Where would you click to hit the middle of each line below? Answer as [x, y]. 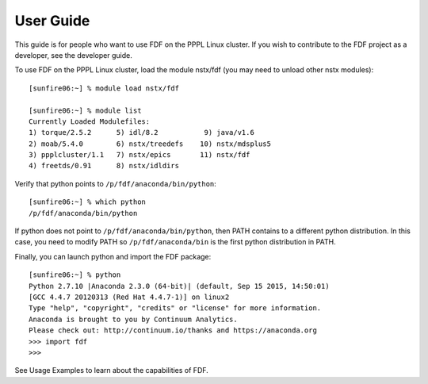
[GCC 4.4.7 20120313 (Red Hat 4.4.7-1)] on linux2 [129, 297]
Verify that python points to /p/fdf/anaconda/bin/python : [116, 183]
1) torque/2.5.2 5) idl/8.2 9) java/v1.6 [142, 132]
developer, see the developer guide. [73, 55]
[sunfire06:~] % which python [88, 202]
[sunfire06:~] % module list [85, 110]
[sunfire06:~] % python [75, 275]
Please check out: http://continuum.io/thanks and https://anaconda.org [173, 330]
